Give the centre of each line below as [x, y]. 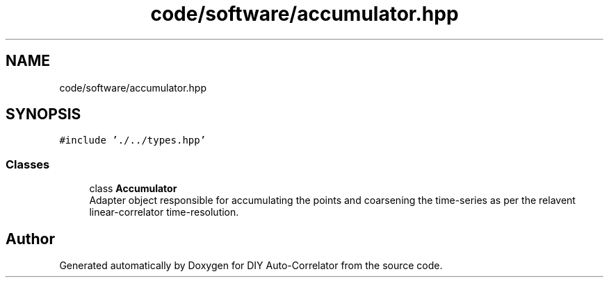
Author [30, 239]
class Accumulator [133, 189]
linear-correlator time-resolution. [164, 212]
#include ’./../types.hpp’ [133, 140]
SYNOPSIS [43, 114]
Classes [28, 164]
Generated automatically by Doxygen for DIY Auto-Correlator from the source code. [251, 266]
